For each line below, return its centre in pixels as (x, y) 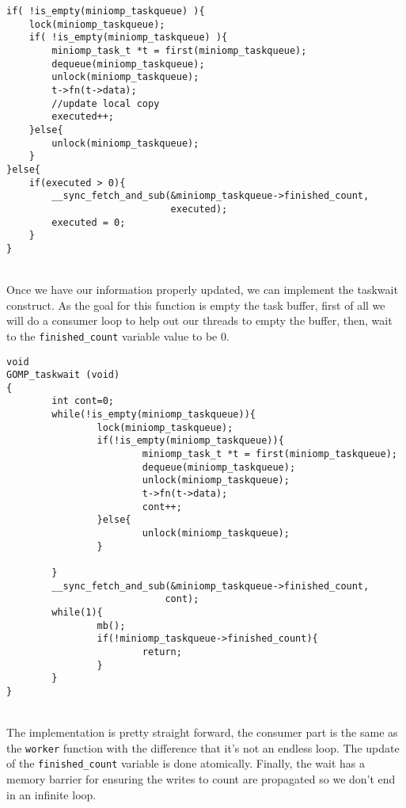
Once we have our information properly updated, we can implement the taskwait (202, 290)
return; (162, 652)
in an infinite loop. (51, 794)
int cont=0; (83, 401)
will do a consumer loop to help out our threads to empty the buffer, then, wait (199, 320)
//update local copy (106, 103)
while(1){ (77, 612)
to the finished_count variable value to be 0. (118, 335)
